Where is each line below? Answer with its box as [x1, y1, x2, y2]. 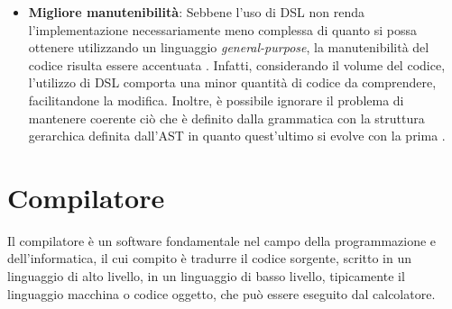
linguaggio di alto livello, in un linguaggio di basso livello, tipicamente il [7, 267, 405, 286]
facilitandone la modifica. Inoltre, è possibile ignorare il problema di [28, 90, 404, 109]
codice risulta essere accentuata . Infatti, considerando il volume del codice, [28, 55, 446, 74]
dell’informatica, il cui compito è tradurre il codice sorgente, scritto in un [7, 249, 412, 268]
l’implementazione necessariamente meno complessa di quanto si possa [28, 20, 418, 39]
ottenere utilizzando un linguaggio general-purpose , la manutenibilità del [28, 38, 429, 57]
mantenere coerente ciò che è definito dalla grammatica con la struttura [28, 108, 425, 127]
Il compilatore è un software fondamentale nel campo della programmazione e [7, 231, 437, 250]
